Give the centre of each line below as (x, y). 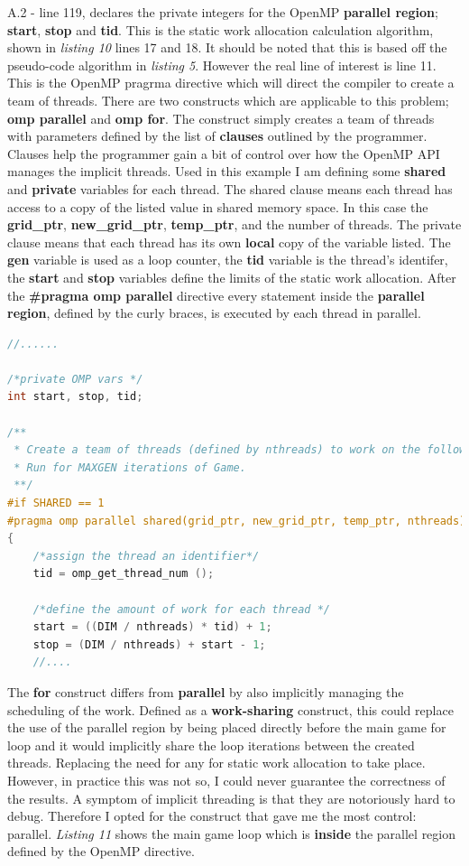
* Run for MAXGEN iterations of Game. (130, 467)
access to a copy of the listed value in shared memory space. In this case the (218, 206)
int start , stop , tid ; (75, 397)
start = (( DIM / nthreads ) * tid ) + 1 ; (152, 627)
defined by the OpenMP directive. (101, 851)
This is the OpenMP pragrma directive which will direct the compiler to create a (231, 83)
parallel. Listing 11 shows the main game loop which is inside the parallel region (232, 833)
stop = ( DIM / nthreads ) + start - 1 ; (149, 644)
